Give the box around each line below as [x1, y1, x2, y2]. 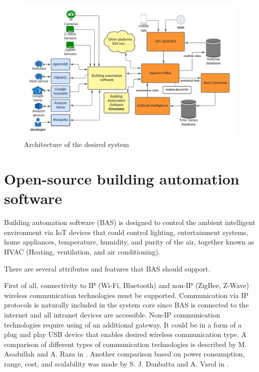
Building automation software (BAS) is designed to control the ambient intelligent [4, 217, 256, 227]
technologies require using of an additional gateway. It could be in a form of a [4, 319, 242, 329]
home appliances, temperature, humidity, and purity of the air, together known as [4, 236, 255, 247]
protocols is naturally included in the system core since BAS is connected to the [4, 299, 249, 310]
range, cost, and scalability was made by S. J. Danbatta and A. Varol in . [4, 358, 229, 368]
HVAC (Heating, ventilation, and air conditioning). [4, 246, 160, 256]
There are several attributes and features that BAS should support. [4, 263, 211, 273]
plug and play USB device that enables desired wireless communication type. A [4, 329, 247, 339]
